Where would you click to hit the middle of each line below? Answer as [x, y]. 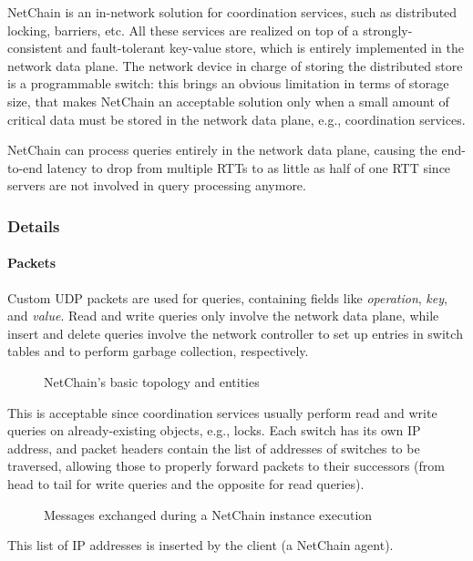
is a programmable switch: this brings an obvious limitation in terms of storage [228, 83]
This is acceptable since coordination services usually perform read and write [222, 412]
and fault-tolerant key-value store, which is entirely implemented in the [265, 48]
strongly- [388, 30]
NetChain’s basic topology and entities [152, 381]
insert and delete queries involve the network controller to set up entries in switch [235, 333]
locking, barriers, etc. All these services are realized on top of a [183, 30]
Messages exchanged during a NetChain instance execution [208, 514]
